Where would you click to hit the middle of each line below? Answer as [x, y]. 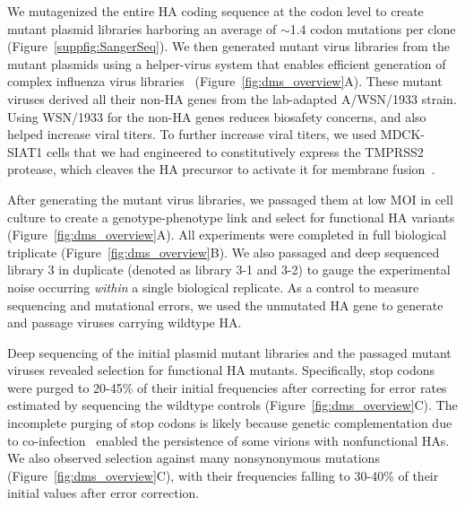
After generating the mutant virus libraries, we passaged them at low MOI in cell [230, 199]
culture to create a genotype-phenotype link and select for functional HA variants [231, 217]
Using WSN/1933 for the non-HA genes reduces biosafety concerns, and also [217, 116]
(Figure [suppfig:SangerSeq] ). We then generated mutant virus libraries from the [228, 46]
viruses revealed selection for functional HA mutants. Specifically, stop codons [221, 370]
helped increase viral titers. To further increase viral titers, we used [192, 134]
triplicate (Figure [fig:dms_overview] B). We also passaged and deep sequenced [224, 252]
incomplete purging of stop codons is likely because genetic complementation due [230, 423]
